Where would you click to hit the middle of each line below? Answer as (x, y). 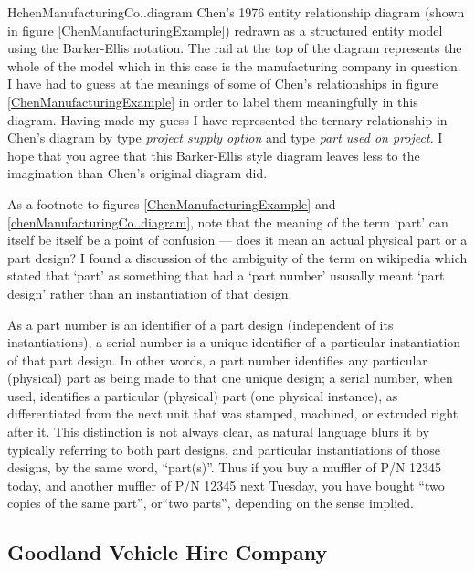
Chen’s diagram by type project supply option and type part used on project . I (225, 137)
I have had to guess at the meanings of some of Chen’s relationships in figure (223, 84)
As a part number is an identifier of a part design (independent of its (201, 324)
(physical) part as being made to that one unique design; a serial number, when (230, 378)
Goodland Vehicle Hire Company (168, 552)
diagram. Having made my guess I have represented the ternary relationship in (227, 119)
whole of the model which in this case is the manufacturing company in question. (234, 65)
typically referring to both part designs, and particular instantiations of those (224, 449)
